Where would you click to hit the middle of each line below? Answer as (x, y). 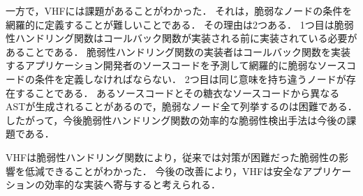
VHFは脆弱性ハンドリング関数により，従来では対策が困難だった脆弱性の (172, 157)
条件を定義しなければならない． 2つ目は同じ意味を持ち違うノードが (190, 78)
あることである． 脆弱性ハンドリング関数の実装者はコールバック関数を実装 (178, 51)
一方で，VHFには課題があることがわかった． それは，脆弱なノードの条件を (179, 10)
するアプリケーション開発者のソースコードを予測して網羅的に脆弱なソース (176, 65)
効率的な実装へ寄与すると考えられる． (132, 184)
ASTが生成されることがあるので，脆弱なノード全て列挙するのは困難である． (181, 106)
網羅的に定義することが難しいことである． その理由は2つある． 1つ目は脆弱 (180, 24)
